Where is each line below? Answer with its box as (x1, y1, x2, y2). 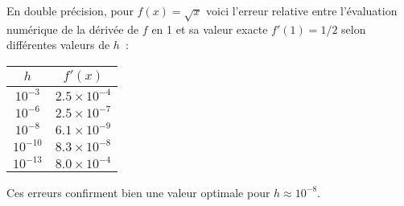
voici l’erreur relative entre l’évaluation (206, 2, 398, 19)
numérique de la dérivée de (6, 20, 139, 37)
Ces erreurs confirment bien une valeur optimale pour (6, 183, 270, 200)
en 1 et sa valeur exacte (151, 20, 268, 37)
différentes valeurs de (6, 36, 110, 53)
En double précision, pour (6, 2, 134, 19)
